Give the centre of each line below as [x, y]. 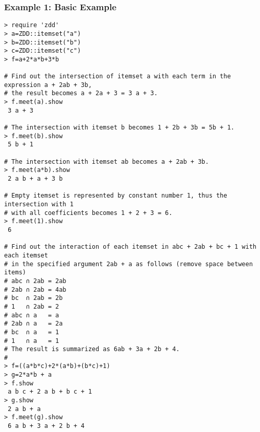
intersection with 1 [39, 204]
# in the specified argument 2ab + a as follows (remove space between [128, 264]
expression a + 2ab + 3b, [48, 85]
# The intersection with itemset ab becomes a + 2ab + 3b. [107, 161]
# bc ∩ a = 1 [32, 332]
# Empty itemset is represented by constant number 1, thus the [116, 196]
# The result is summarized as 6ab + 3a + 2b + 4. [92, 349]
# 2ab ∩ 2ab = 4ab [35, 289]
